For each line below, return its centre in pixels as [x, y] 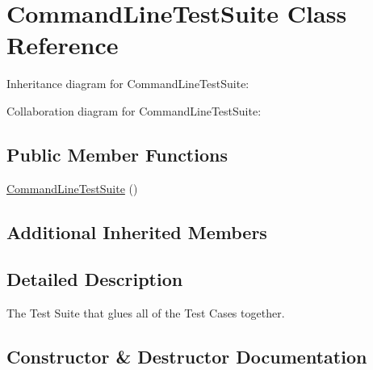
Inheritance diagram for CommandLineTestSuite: [128, 84]
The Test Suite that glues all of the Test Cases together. [146, 313]
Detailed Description [95, 279]
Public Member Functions [117, 154]
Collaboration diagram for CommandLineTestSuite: [134, 110]
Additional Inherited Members [137, 231]
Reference [63, 45]
